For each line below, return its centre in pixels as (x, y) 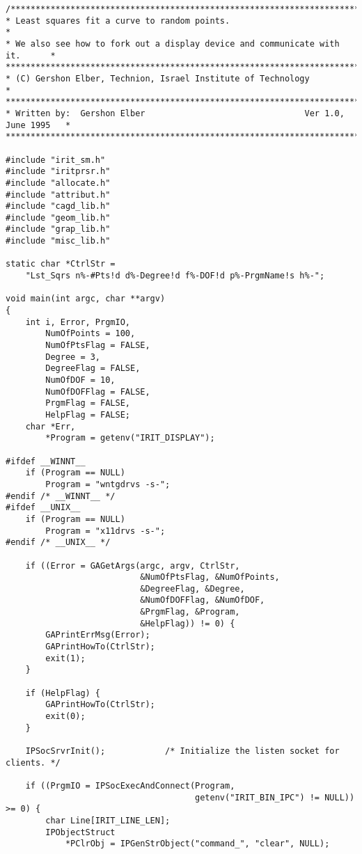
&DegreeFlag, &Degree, (192, 588)
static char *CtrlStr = (61, 264)
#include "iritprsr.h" (58, 172)
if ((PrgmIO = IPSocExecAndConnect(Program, (130, 785)
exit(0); (65, 717)
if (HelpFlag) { (63, 693)
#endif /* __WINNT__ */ (61, 496)
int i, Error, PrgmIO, (78, 322)
